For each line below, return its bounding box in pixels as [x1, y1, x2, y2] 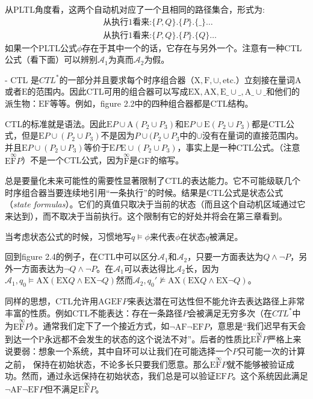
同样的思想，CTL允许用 [5, 295, 98, 307]
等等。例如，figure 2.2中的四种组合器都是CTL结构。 [49, 97, 253, 110]
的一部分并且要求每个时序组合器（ [59, 73, 194, 86]
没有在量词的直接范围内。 [202, 129, 303, 142]
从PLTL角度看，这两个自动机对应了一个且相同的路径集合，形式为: [5, 3, 265, 15]
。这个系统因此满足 [232, 369, 308, 382]
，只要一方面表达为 [187, 250, 264, 263]
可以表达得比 [124, 262, 175, 274]
